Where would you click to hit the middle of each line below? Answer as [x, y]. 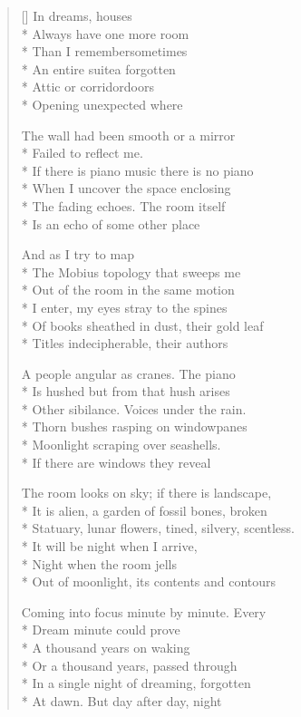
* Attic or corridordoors [87, 87]
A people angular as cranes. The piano [128, 373]
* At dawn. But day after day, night [121, 700]
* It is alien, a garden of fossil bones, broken [144, 510]
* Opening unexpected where [102, 104]
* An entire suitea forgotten [98, 68]
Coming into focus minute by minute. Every [144, 611]
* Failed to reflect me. [82, 153]
